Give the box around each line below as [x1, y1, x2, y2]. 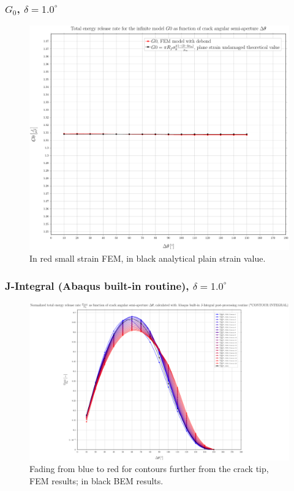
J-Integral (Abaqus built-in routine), [5, 278, 189, 293]
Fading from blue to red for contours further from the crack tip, [29, 462, 269, 475]
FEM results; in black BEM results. [29, 474, 164, 487]
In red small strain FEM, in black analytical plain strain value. [29, 252, 266, 265]
